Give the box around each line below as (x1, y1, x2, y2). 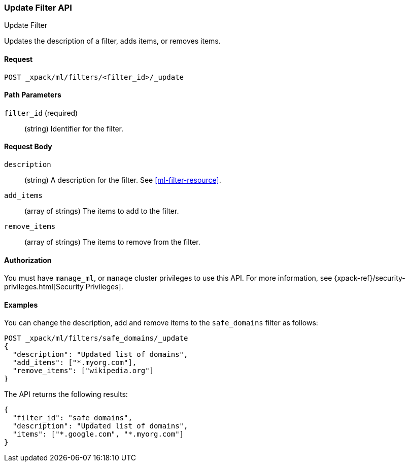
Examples (4, 300, 38, 309)
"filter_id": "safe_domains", (12, 414, 132, 422)
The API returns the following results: (4, 390, 128, 399)
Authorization (4, 255, 52, 264)
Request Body (4, 142, 52, 151)
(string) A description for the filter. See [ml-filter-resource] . (24, 176, 221, 185)
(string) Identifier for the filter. (24, 124, 123, 133)
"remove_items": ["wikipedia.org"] (12, 367, 154, 375)
